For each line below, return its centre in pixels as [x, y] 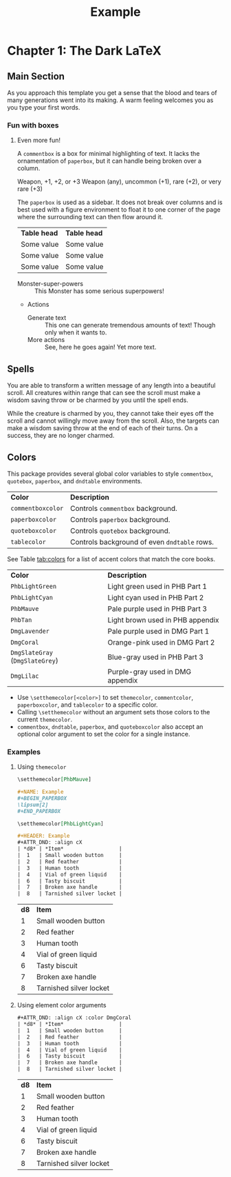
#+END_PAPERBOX [39, 811]
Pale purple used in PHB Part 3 [157, 609]
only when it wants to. [76, 332]
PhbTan [21, 620]
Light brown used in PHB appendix [163, 620]
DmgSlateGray [32, 653]
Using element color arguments [62, 1005]
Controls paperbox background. [120, 519]
